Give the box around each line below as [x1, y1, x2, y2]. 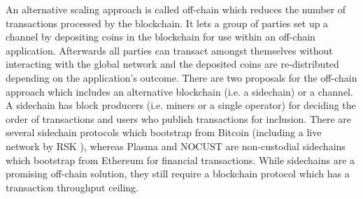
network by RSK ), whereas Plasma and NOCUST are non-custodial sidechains [6, 138, 346, 153]
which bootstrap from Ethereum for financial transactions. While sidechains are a [6, 152, 355, 167]
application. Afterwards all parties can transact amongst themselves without [6, 43, 333, 57]
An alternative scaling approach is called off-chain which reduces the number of [6, 2, 346, 16]
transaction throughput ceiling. [6, 179, 138, 194]
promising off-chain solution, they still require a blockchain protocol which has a [6, 166, 350, 181]
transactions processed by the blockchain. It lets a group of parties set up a [6, 15, 329, 30]
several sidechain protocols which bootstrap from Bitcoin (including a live [6, 125, 322, 140]
